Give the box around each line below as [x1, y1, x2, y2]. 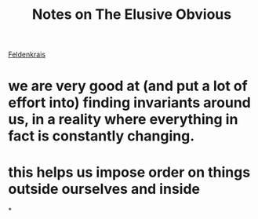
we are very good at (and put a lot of [8, 77, 249, 95]
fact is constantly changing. [8, 127, 194, 145]
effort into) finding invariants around [8, 94, 251, 111]
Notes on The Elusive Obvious [31, 5, 232, 24]
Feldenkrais [8, 49, 45, 60]
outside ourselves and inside [8, 180, 200, 198]
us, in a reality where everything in [8, 111, 238, 129]
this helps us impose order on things [8, 163, 251, 181]
